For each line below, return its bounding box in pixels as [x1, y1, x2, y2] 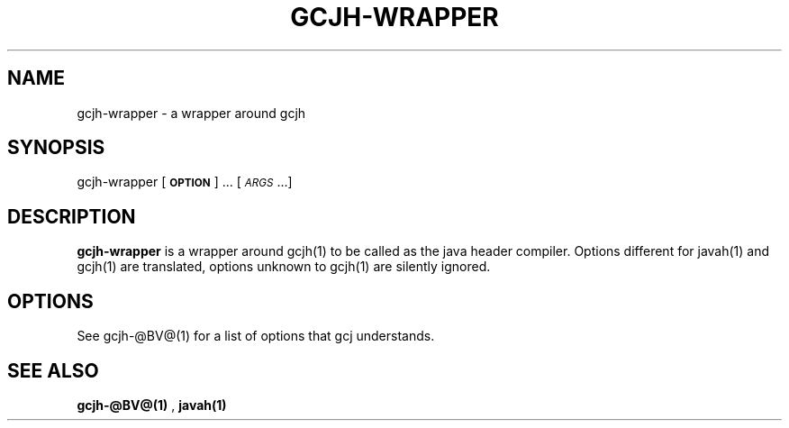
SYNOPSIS [7, 136, 105, 159]
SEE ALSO [7, 359, 99, 382]
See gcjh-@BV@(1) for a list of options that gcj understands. [77, 328, 435, 344]
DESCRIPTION [7, 205, 136, 228]
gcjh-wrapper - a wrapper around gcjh [77, 105, 306, 121]
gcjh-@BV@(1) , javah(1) [77, 396, 227, 413]
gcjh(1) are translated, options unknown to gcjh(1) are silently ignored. [77, 259, 491, 275]
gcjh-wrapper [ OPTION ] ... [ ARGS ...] [77, 174, 293, 190]
